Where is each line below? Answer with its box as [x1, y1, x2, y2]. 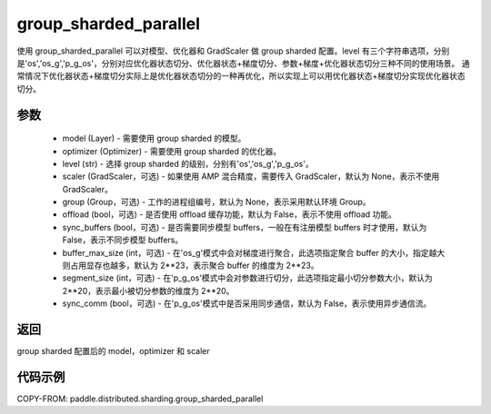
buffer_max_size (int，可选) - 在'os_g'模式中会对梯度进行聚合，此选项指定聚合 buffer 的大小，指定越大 [62, 247, 446, 258]
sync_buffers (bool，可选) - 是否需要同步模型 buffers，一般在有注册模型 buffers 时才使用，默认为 [62, 222, 427, 232]
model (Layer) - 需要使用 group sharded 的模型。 [62, 133, 246, 144]
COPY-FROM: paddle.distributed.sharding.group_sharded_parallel [16, 393, 264, 404]
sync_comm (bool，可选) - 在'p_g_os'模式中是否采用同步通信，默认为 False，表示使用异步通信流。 [62, 298, 432, 309]
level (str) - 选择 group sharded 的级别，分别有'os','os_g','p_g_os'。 [62, 158, 314, 169]
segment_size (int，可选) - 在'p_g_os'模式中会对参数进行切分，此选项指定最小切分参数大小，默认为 [62, 272, 434, 283]
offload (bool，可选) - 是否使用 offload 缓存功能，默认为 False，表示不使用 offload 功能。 [62, 209, 397, 220]
